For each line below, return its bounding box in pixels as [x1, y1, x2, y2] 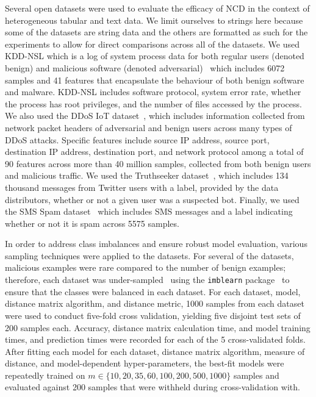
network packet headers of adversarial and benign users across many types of [5, 121, 292, 134]
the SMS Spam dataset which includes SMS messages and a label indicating [5, 205, 293, 218]
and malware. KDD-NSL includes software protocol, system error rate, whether [5, 85, 301, 98]
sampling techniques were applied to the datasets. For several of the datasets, [5, 249, 294, 262]
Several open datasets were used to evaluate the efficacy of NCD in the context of [5, 2, 310, 14]
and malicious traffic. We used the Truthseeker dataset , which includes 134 [5, 169, 289, 182]
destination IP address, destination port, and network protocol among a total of [5, 145, 304, 158]
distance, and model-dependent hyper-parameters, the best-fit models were [5, 357, 284, 370]
